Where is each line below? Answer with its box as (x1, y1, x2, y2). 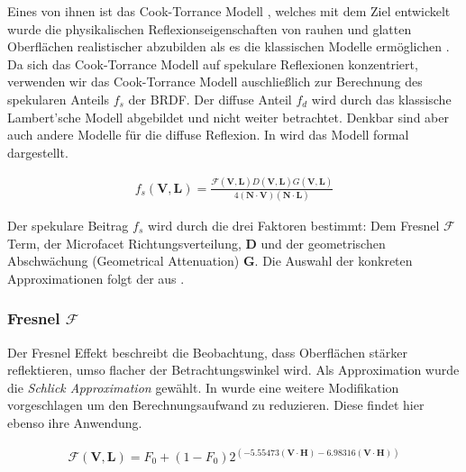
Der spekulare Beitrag (7, 216, 129, 234)
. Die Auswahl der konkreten (254, 251, 413, 270)
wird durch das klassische (311, 89, 452, 108)
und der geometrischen (260, 233, 386, 252)
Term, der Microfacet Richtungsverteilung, (7, 233, 242, 252)
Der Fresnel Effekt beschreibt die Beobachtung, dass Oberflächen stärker (7, 342, 407, 361)
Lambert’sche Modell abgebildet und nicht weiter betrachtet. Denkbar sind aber (7, 107, 449, 126)
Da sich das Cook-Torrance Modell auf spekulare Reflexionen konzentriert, (7, 54, 418, 73)
